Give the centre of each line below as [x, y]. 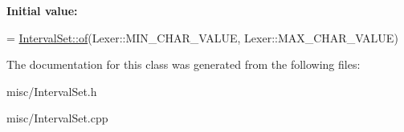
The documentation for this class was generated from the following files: [184, 64]
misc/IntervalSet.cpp [57, 118]
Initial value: [42, 10]
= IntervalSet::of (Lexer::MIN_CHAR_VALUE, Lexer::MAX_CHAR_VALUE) [202, 37]
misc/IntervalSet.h [52, 91]
